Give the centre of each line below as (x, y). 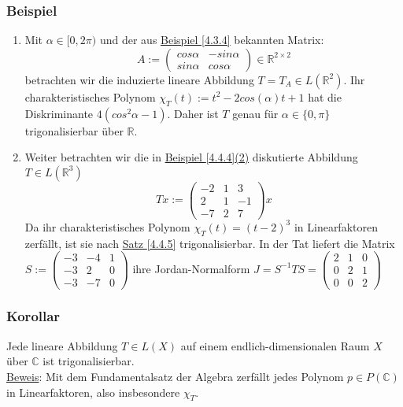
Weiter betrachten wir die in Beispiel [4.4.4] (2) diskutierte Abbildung (191, 157)
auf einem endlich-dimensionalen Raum (275, 345)
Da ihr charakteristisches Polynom (107, 226)
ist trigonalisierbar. (89, 361)
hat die (325, 96)
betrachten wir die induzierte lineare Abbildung (139, 79)
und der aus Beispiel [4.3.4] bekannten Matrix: (212, 40)
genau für (255, 113)
